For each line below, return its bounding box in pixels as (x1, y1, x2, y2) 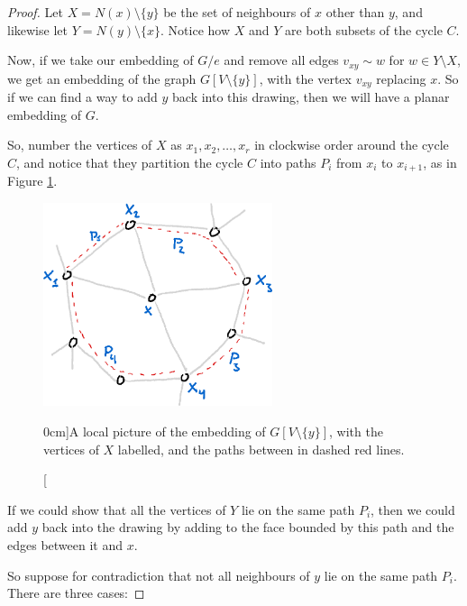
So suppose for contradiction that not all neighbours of (7, 565, 310, 584)
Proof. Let (7, 3, 63, 21)
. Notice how (160, 20, 231, 39)
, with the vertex (259, 69, 352, 87)
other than (325, 3, 385, 21)
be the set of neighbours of (163, 3, 311, 21)
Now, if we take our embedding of (7, 50, 194, 69)
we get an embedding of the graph (7, 69, 197, 87)
